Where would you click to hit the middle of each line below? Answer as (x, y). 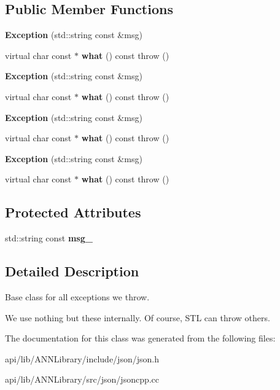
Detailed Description (72, 271)
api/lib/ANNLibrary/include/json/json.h (82, 358)
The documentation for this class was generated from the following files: (140, 338)
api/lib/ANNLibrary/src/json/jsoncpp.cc (82, 379)
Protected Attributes (73, 212)
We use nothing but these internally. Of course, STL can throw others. (138, 317)
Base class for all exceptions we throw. (77, 296)
